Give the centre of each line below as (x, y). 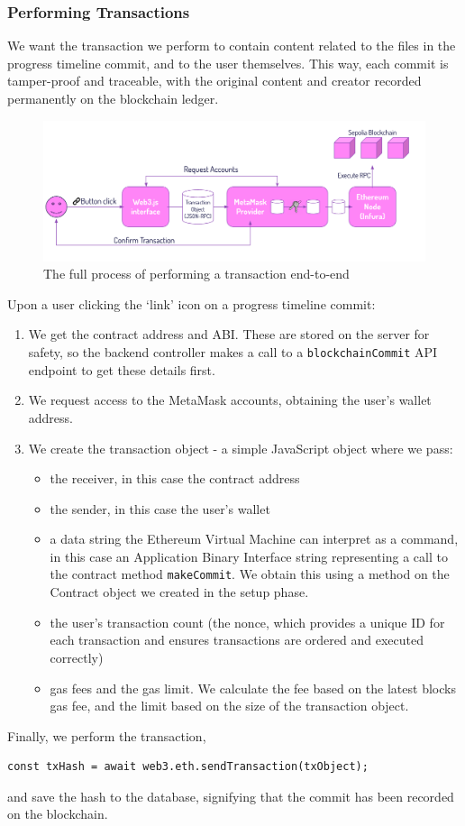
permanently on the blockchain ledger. (113, 98)
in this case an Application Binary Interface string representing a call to (249, 556)
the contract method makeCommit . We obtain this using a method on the (250, 574)
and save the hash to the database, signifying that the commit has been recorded (231, 796)
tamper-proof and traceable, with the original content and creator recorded (214, 81)
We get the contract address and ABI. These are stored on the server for (229, 334)
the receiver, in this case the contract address (175, 478)
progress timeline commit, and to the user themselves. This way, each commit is (228, 63)
